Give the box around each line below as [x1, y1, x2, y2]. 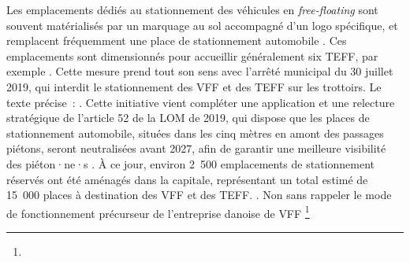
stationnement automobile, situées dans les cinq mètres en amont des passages [6, 124, 384, 141]
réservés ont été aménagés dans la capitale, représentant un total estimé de [6, 171, 368, 187]
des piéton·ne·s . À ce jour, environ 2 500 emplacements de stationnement [6, 155, 375, 172]
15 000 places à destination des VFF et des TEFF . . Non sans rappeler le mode [6, 186, 392, 203]
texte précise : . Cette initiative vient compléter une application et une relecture [6, 94, 395, 110]
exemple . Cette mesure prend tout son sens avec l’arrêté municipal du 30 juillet [6, 63, 393, 79]
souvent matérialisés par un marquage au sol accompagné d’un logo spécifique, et [6, 17, 398, 33]
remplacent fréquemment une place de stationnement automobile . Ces [6, 32, 347, 49]
